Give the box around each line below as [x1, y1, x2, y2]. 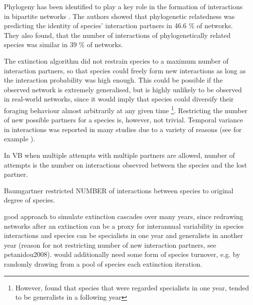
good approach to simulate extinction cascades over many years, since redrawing [4, 211, 243, 221]
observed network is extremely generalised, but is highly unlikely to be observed [4, 84, 242, 94]
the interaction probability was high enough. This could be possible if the [4, 75, 223, 85]
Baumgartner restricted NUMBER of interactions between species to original [4, 185, 234, 195]
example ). [4, 134, 36, 144]
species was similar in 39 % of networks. [4, 39, 123, 50]
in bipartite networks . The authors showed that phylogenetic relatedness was [4, 11, 235, 21]
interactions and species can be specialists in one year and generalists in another [4, 230, 243, 240]
